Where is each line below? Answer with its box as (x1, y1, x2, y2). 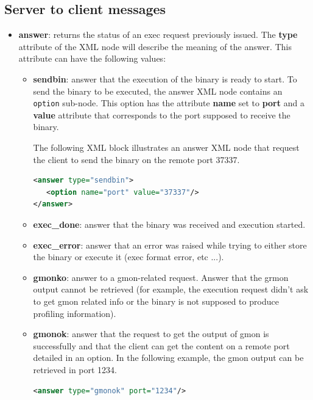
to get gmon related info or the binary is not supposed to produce (33, 294, 279, 307)
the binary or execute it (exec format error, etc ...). (33, 250, 224, 263)
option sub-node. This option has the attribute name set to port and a (33, 96, 304, 109)
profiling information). (33, 307, 116, 319)
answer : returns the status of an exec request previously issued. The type (18, 28, 298, 41)
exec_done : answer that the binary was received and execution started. (33, 217, 306, 230)
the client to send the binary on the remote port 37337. (33, 153, 240, 165)
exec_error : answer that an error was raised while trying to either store (33, 238, 307, 251)
